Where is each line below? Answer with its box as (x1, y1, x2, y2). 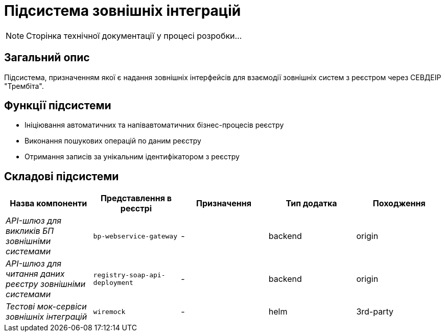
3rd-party (356, 306, 393, 317)
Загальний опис (4, 51, 90, 64)
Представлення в (100, 193, 172, 204)
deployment (93, 279, 133, 287)
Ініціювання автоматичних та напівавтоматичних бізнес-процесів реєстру (25, 121, 284, 130)
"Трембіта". (4, 81, 44, 90)
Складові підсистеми (4, 170, 119, 183)
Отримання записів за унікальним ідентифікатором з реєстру (25, 152, 240, 161)
